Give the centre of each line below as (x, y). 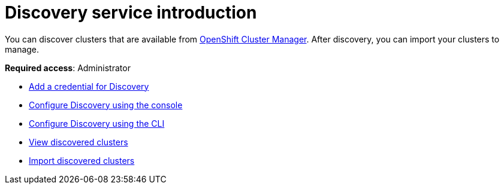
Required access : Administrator (68, 68)
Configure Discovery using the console (106, 105)
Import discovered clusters (82, 160)
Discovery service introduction (131, 13)
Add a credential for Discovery (89, 86)
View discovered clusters (79, 142)
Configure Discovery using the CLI (97, 123)
